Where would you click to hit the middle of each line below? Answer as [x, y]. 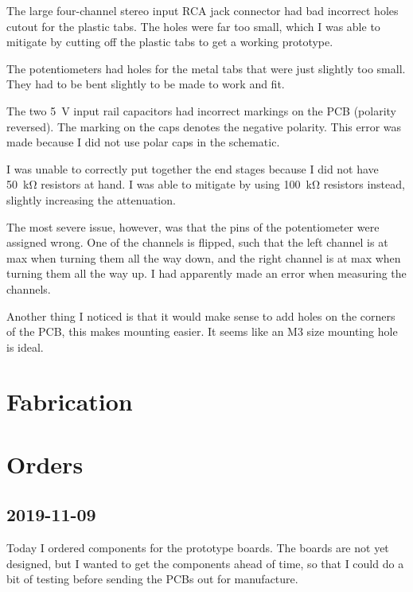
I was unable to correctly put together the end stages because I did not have [193, 168]
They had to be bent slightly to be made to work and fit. [146, 84]
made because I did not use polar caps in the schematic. [143, 142]
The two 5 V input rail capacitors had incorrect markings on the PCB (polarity [202, 110]
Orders [45, 463]
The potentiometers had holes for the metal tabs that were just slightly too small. [206, 68]
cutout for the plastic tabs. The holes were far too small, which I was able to [193, 26]
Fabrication [70, 401]
